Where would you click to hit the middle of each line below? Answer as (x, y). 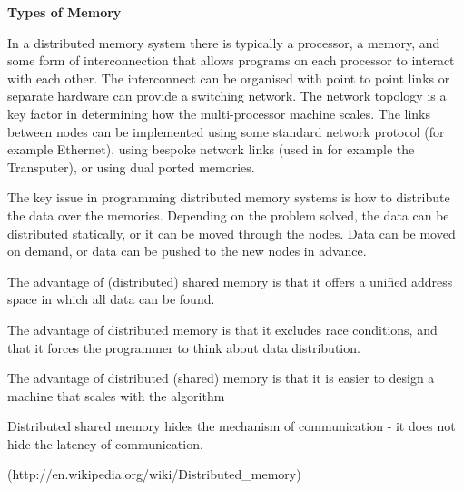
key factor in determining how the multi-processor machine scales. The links (219, 113)
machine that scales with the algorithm (116, 395)
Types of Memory (64, 12)
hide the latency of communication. (105, 443)
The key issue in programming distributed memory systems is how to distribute (229, 197)
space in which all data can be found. (111, 299)
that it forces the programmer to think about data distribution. (184, 347)
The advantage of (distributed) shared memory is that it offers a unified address (230, 281)
